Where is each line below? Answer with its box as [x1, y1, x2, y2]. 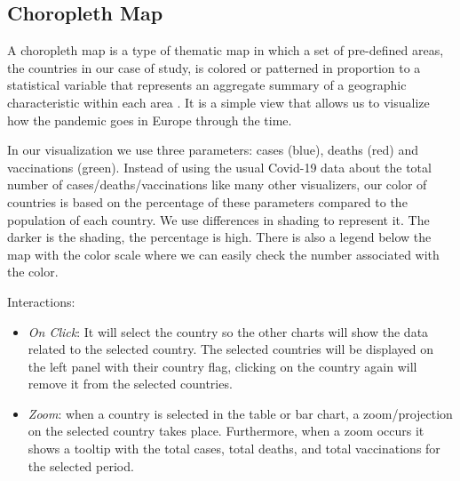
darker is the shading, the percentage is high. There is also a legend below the [7, 228, 432, 246]
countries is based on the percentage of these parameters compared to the [7, 192, 408, 211]
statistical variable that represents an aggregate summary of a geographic [7, 76, 407, 94]
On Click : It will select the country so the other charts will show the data [28, 322, 429, 341]
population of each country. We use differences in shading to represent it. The [7, 210, 430, 228]
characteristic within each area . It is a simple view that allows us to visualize [7, 92, 430, 111]
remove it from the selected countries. [28, 374, 233, 393]
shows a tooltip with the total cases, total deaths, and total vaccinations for [28, 439, 440, 458]
